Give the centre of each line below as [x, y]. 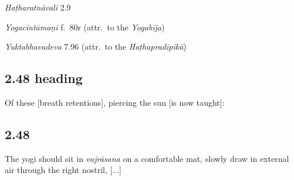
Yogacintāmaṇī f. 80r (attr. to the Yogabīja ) [85, 27]
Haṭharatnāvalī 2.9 [38, 7]
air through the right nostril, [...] [63, 170]
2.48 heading [44, 78]
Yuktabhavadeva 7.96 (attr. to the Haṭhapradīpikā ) [96, 46]
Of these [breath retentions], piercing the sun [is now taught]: [115, 102]
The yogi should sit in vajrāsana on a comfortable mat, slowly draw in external [147, 158]
